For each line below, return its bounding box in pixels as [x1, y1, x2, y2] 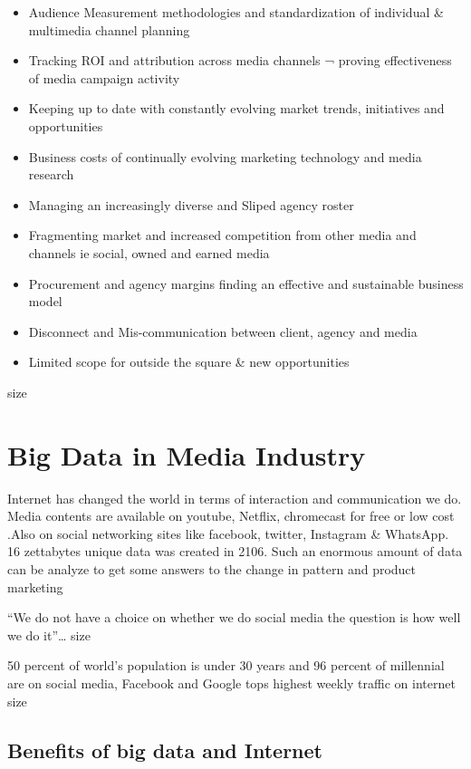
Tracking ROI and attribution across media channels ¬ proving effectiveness [28, 51, 452, 70]
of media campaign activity [28, 68, 180, 87]
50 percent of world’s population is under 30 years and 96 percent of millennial [7, 656, 445, 675]
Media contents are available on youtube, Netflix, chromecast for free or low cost [7, 506, 455, 525]
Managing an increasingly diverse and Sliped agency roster [28, 195, 354, 214]
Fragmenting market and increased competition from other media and [28, 226, 417, 245]
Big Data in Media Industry [7, 436, 366, 473]
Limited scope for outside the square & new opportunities [28, 352, 350, 371]
